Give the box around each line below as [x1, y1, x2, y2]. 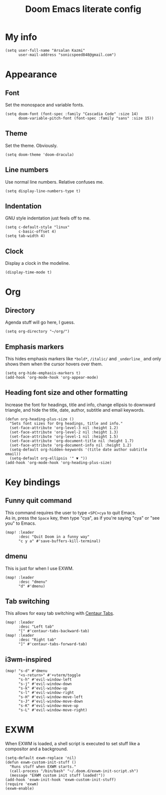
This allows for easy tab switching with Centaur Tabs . [5, 610, 114, 616]
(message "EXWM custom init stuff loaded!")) [9, 773, 106, 778]
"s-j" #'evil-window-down [18, 681, 72, 686]
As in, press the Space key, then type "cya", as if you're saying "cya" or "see [5, 515, 160, 521]
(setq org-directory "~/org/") [5, 329, 70, 334]
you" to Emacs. [5, 520, 36, 526]
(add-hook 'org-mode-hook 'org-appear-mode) [5, 375, 99, 380]
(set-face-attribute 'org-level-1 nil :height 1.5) [9, 434, 119, 439]
